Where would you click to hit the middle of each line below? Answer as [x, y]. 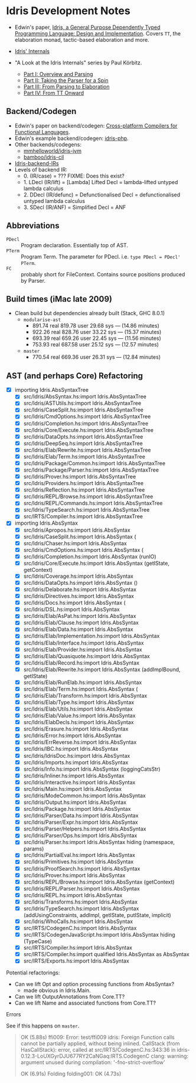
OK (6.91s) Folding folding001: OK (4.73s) [71, 1074]
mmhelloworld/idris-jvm [52, 150]
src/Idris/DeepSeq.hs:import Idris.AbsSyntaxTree [83, 443]
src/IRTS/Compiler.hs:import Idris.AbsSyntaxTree [83, 516]
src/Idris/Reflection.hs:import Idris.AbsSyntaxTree [84, 490]
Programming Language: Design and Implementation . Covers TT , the [98, 33]
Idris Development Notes [68, 11]
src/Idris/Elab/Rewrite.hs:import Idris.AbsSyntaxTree [87, 450]
